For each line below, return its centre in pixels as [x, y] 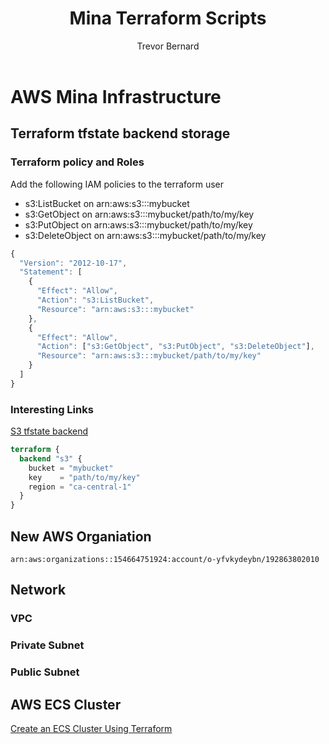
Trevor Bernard [168, 46]
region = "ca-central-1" [80, 487]
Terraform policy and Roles [77, 162]
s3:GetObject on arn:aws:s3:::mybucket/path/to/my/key [139, 214]
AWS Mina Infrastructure [116, 96]
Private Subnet [47, 645]
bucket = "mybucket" [71, 468]
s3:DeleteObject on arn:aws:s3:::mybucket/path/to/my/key [145, 235]
